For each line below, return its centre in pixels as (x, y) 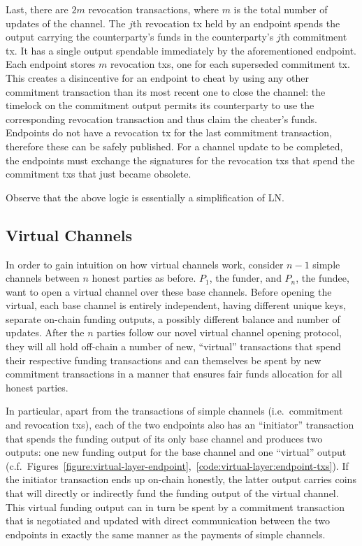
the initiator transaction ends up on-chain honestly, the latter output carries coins (181, 479)
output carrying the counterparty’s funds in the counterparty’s (140, 37)
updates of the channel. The (66, 23)
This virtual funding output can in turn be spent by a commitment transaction (175, 507)
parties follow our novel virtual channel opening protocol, (219, 332)
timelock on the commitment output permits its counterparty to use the (160, 105)
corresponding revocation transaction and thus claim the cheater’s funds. (161, 118)
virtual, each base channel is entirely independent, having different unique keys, (176, 305)
